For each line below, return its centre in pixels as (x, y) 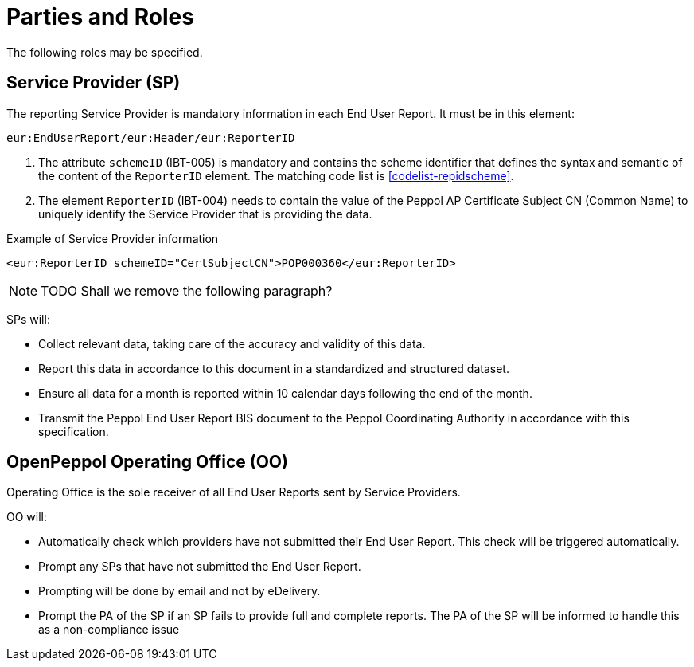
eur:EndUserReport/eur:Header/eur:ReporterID (151, 137)
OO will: (27, 517)
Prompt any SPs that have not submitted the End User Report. (200, 567)
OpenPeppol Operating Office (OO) (147, 462)
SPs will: (28, 319)
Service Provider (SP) (94, 83)
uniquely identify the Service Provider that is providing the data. (205, 214)
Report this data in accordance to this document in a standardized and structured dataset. (274, 368)
